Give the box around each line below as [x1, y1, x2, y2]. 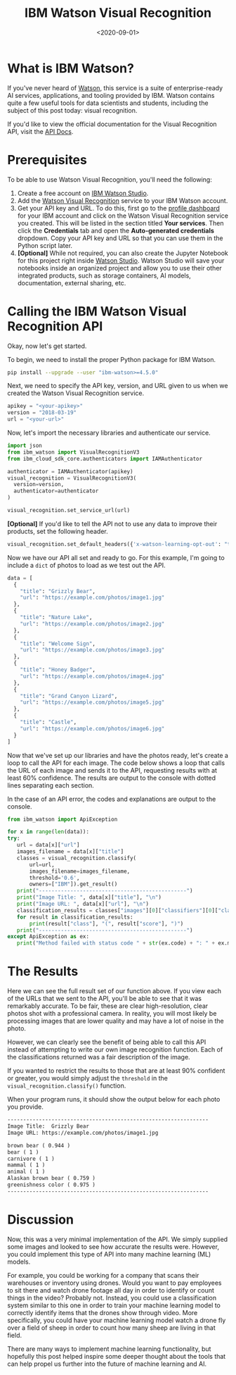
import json [7, 442, 42, 449]
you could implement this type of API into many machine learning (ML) [7, 1250, 211, 1258]
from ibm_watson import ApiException [7, 816, 118, 823]
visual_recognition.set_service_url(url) [7, 507, 131, 514]
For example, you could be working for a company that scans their [7, 1271, 199, 1279]
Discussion [7, 1212, 74, 1227]
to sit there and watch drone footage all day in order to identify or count [7, 1286, 214, 1294]
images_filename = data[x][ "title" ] [16, 848, 124, 855]
